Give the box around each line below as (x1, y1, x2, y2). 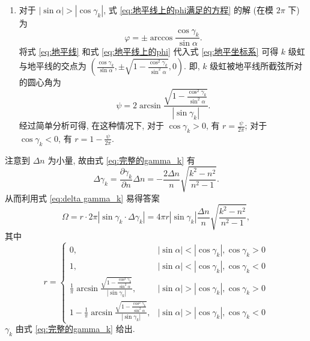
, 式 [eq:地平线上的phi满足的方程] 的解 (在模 (103, 4, 273, 16)
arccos (150, 33, 173, 42)
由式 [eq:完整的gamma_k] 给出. (15, 322, 135, 335)
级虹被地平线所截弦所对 (210, 60, 303, 72)
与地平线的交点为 (19, 60, 87, 72)
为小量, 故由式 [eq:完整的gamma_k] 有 (47, 153, 195, 166)
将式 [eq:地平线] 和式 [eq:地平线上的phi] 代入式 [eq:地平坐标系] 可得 (19, 45, 279, 58)
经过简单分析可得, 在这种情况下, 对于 (19, 119, 164, 132)
